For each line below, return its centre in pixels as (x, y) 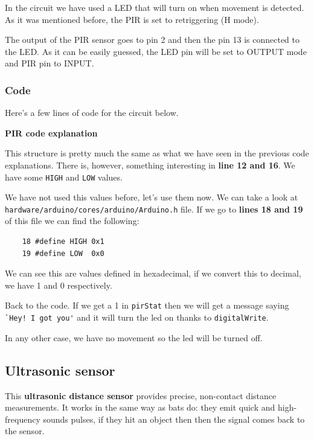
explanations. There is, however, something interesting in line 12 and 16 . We (150, 165)
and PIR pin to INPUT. (50, 63)
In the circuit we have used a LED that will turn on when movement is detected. (155, 7)
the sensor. (25, 431)
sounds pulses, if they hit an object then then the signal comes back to (174, 419)
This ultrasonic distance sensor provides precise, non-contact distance (141, 395)
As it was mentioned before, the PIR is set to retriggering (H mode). (132, 19)
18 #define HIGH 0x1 (63, 242)
